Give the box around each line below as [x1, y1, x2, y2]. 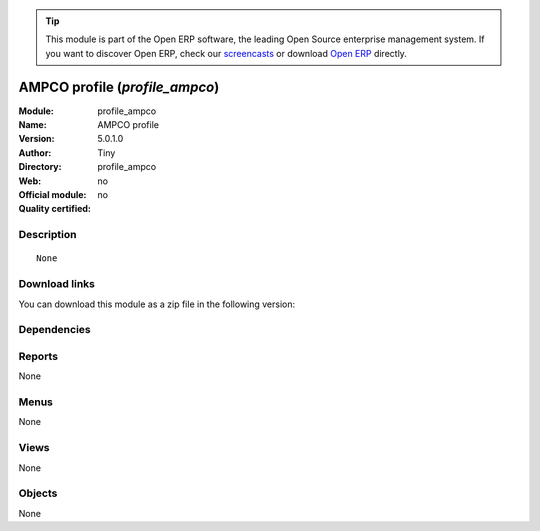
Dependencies [18, 323, 92, 337]
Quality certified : [18, 203, 92, 215]
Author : [18, 146, 52, 159]
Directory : [18, 161, 62, 173]
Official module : [18, 189, 87, 201]
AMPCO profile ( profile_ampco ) [18, 78, 220, 95]
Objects [18, 486, 58, 500]
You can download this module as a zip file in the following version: [18, 298, 296, 310]
